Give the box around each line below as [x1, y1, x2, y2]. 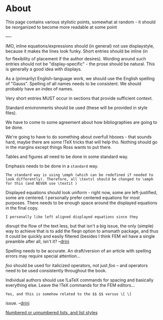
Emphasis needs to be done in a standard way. [5, 163, 98, 169]
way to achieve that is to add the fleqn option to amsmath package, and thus [5, 228, 159, 234]
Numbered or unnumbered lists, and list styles [5, 309, 98, 315]
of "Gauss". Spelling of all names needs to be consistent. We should [5, 81, 142, 87]
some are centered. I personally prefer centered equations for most [5, 195, 140, 200]
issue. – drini [5, 300, 30, 306]
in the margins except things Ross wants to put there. [5, 144, 112, 150]
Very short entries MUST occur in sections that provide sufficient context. [5, 95, 153, 101]
